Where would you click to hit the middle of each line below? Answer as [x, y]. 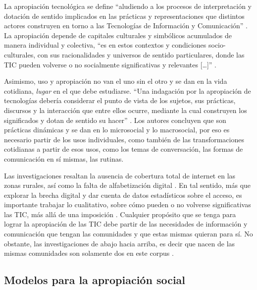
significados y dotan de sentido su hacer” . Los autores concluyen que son [115, 120]
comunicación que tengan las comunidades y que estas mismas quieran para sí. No [128, 234]
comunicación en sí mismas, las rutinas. [64, 158]
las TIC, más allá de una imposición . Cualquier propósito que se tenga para [120, 214]
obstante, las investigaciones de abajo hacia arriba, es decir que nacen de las [120, 243]
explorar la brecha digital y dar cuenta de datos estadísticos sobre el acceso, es [123, 195]
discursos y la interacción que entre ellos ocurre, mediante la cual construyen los [126, 110]
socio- [217, 45]
